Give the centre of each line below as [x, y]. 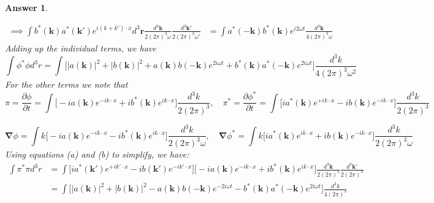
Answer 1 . [26, 7]
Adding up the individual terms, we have [81, 48]
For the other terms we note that [67, 84]
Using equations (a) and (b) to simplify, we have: [97, 154]
